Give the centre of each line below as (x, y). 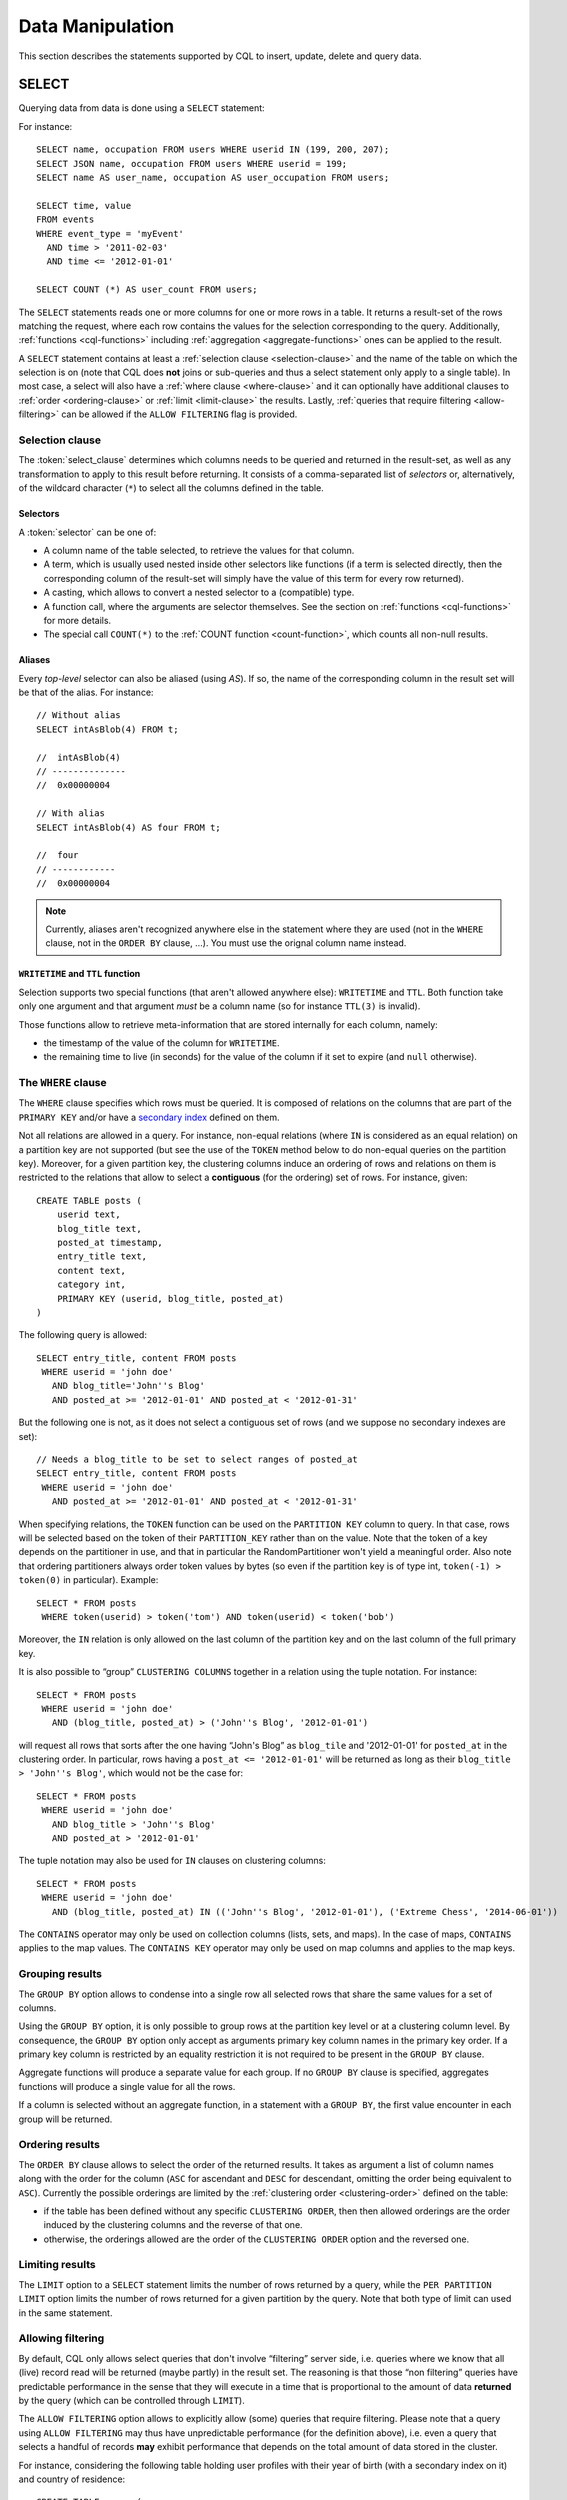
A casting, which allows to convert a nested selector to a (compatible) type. (199, 592)
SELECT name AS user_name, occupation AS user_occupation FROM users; (213, 178)
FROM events (65, 219)
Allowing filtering (61, 2338)
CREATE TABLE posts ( (89, 1200)
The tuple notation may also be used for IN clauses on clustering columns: (172, 1861)
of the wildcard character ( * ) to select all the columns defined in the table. (171, 488)
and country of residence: (72, 2479)
